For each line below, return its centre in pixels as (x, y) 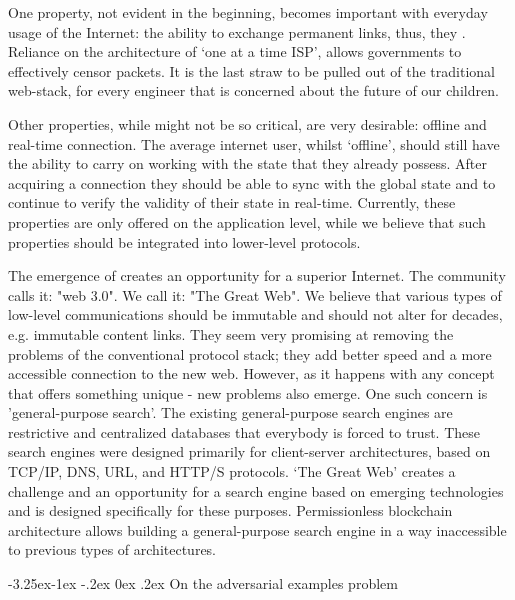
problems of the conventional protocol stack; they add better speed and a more (250, 353)
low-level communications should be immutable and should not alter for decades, (255, 314)
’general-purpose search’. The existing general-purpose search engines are (230, 412)
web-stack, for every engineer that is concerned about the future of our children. (253, 90)
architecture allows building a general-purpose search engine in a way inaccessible (257, 529)
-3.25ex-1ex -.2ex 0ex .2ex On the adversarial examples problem (203, 583)
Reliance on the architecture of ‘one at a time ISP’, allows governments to (235, 51)
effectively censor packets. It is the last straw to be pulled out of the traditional (251, 70)
